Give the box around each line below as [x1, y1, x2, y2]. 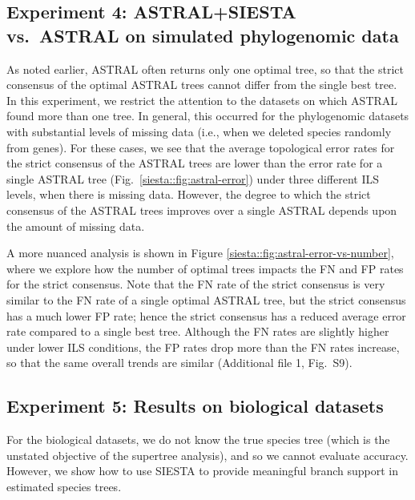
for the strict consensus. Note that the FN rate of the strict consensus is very [6, 276, 385, 292]
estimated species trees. [6, 478, 122, 494]
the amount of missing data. [6, 217, 145, 234]
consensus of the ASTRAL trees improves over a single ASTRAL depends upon [6, 201, 397, 218]
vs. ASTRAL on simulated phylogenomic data [6, 22, 399, 47]
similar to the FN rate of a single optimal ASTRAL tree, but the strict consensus [6, 291, 406, 308]
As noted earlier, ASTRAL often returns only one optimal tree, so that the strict [6, 60, 404, 77]
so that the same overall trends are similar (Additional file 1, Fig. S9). [6, 354, 353, 371]
